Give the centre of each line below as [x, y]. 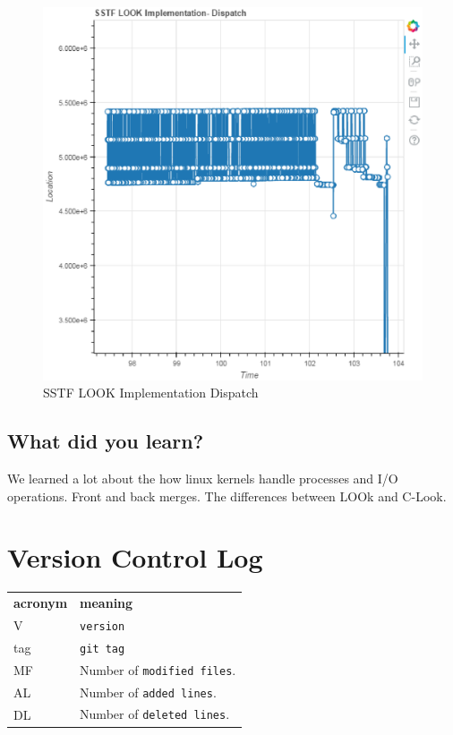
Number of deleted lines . [155, 714]
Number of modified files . [158, 669]
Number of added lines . [148, 692]
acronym [41, 603]
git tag [103, 649]
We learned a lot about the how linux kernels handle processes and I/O [203, 478]
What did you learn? [106, 441]
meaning [107, 603]
